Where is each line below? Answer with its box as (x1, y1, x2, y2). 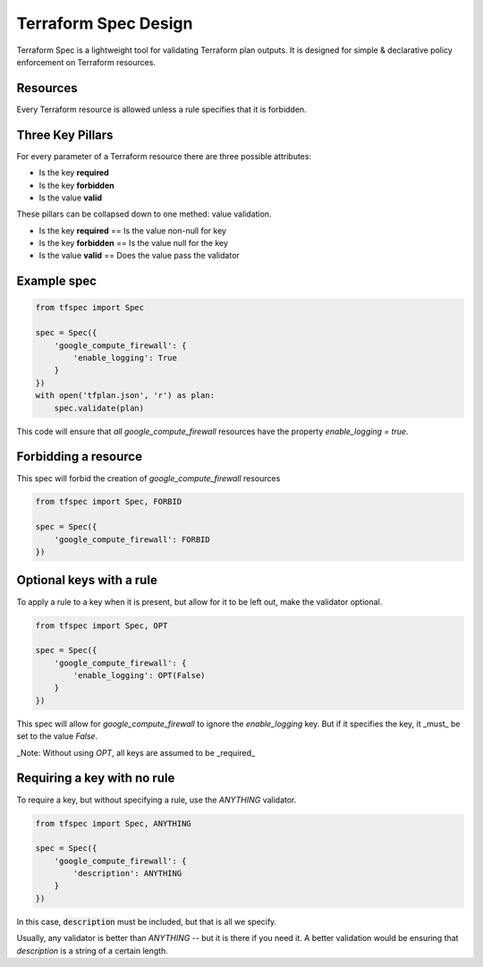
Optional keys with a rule (16, 573, 158, 588)
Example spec (16, 274, 97, 289)
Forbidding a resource (16, 449, 143, 464)
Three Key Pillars (16, 127, 114, 142)
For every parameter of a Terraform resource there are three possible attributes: (16, 150, 312, 161)
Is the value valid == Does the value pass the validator (38, 250, 241, 261)
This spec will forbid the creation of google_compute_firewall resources (16, 472, 281, 483)
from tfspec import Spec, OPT (35, 620, 168, 631)
